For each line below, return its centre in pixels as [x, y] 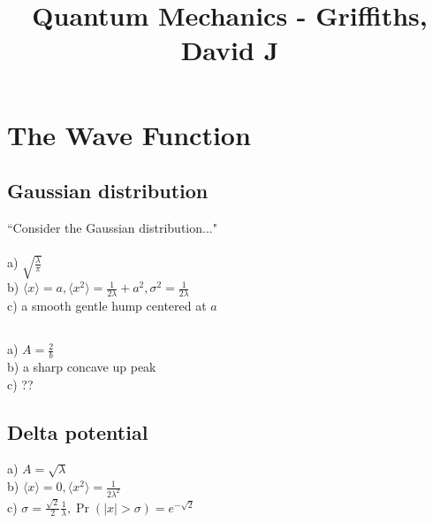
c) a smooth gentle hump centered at [107, 306]
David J [230, 50]
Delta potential [78, 431]
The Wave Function [129, 134]
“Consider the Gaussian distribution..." [112, 227]
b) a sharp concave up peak [82, 367]
